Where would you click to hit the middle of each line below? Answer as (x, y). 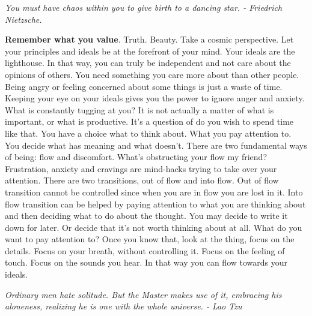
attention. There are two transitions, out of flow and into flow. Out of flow (142, 180)
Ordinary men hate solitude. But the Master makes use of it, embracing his (143, 294)
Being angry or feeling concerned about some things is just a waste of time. (144, 86)
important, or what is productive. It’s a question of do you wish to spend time (149, 121)
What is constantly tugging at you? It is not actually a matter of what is (139, 109)
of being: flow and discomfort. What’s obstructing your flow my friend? (136, 157)
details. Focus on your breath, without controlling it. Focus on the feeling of (145, 250)
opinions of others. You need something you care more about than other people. (152, 74)
